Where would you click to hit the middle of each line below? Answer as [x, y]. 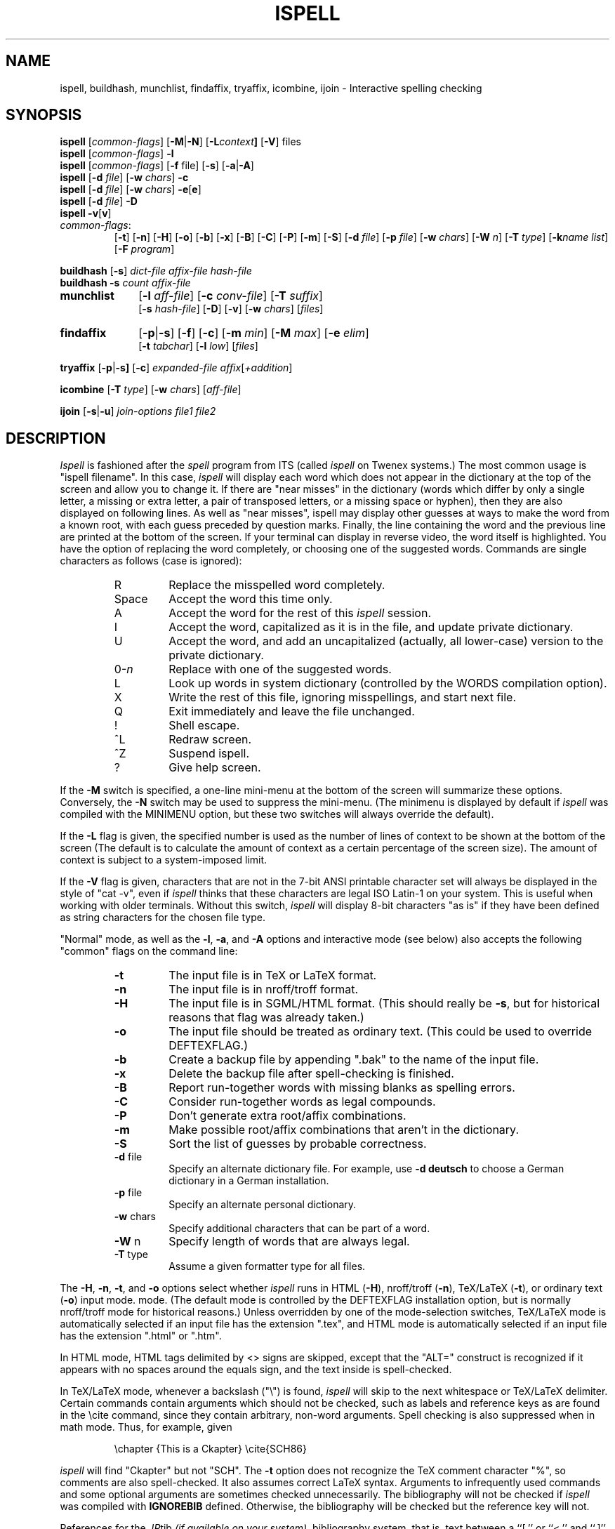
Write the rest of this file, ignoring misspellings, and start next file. [342, 697]
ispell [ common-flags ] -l [117, 154]
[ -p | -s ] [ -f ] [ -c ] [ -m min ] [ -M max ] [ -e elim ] [254, 333]
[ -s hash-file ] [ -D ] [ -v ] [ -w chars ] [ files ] [231, 309]
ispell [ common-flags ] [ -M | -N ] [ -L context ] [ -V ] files [181, 142]
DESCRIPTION [56, 438]
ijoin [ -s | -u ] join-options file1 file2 [138, 411]
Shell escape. [204, 726]
